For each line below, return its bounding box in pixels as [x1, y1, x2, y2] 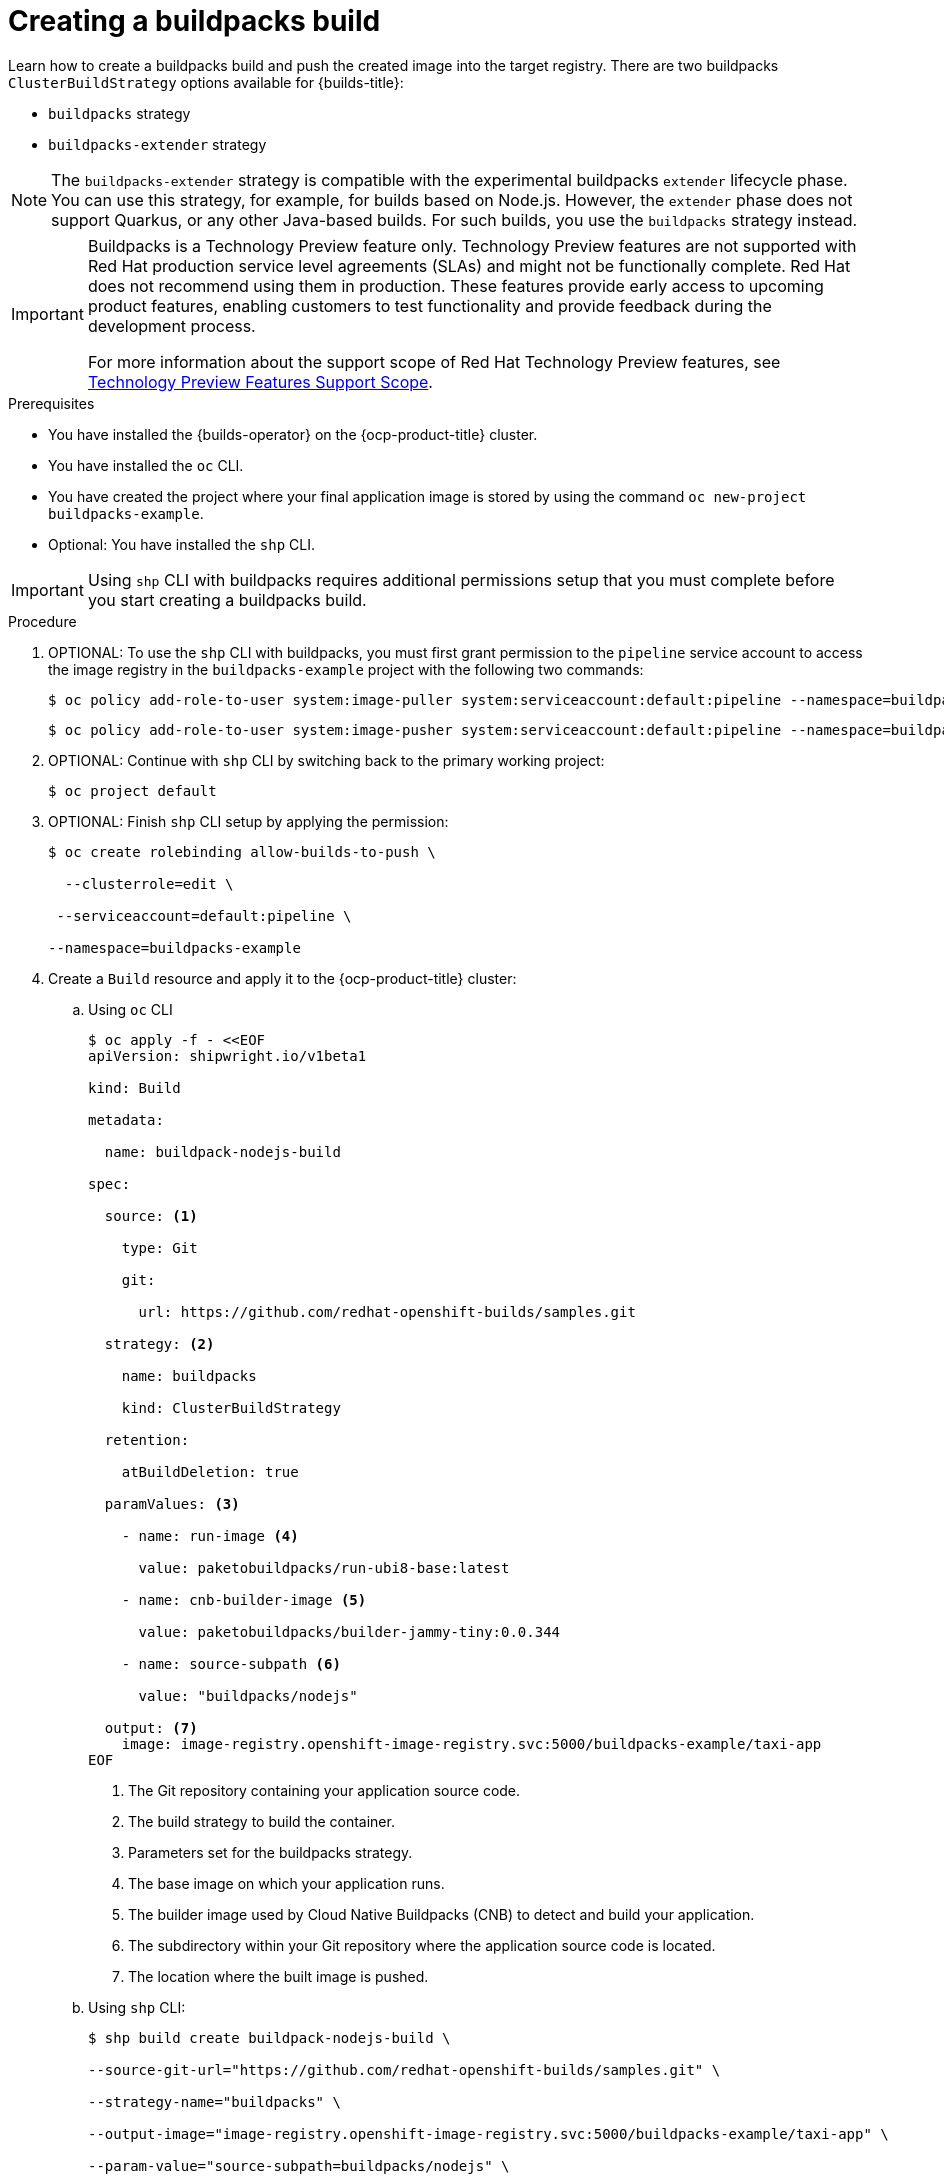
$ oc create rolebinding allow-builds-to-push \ [48, 843, 436, 860]
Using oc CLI [88, 1000, 173, 1018]
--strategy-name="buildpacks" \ [88, 2093, 341, 2110]
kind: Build [88, 1079, 181, 1096]
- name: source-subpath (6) [121, 1655, 341, 1672]
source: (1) [104, 1207, 198, 1224]
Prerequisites [8, 394, 95, 412]
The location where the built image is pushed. [128, 1967, 429, 1985]
